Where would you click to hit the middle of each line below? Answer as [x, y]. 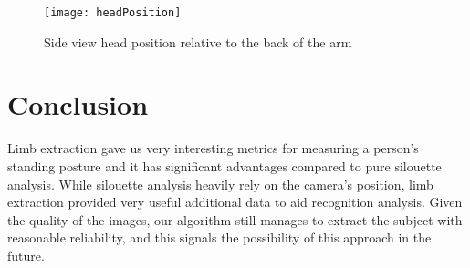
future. [26, 255]
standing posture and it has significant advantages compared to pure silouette [225, 165]
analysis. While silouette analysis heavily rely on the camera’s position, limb [220, 184]
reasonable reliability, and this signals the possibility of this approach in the [219, 237]
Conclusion [78, 104]
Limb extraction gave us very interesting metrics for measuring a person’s [213, 148]
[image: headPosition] [113, 13]
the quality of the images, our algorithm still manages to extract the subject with [235, 219]
